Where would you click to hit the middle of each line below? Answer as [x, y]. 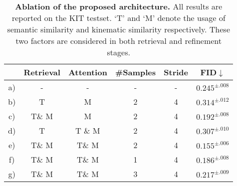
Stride [176, 72]
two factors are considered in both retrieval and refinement [119, 41]
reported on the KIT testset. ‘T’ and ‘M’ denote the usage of [118, 18]
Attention [88, 72]
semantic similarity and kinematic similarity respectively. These [118, 29]
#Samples [135, 72]
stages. [118, 52]
